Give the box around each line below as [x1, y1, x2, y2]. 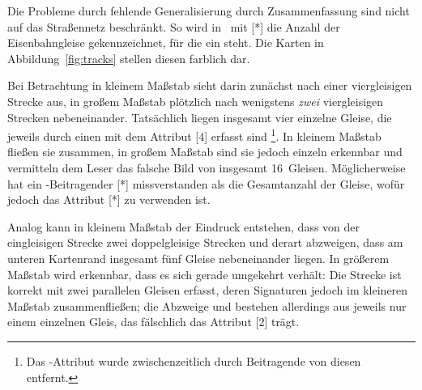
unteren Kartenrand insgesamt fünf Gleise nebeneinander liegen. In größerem [7, 249, 390, 266]
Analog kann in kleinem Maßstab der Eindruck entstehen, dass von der [7, 218, 360, 235]
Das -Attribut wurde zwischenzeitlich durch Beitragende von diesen [26, 352, 361, 369]
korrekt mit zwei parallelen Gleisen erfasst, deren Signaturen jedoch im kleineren [7, 282, 408, 299]
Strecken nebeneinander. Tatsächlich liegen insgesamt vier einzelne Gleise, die [7, 108, 392, 125]
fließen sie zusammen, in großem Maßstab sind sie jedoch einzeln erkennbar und [7, 143, 403, 160]
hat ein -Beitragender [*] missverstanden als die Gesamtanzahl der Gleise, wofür [7, 175, 405, 192]
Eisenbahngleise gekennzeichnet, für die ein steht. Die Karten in [7, 34, 324, 51]
